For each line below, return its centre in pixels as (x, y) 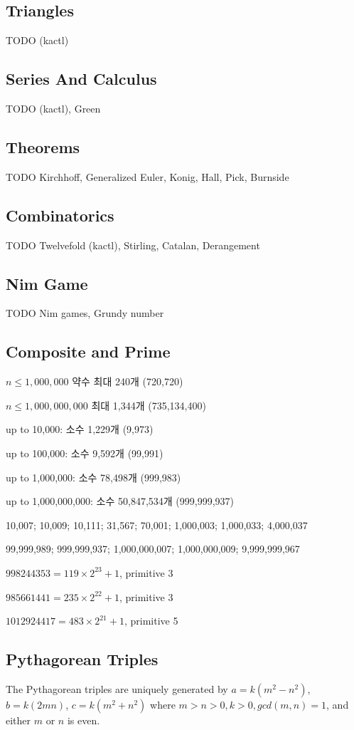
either (18, 720)
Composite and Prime (88, 351)
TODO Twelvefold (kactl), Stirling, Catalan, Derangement (133, 245)
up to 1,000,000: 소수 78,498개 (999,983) (93, 477)
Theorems (43, 146)
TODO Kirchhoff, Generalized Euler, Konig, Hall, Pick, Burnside (147, 176)
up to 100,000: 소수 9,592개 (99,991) (85, 453)
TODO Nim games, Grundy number (85, 313)
